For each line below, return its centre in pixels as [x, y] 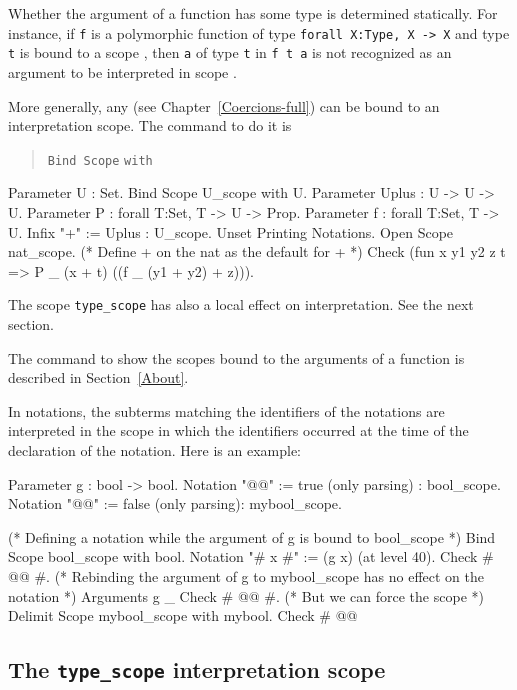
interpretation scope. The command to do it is [150, 125]
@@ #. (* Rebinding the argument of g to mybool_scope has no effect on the [246, 575]
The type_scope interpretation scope [197, 669]
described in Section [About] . [98, 377]
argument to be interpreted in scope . [122, 71]
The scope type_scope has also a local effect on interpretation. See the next [241, 304]
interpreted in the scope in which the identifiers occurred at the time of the [238, 430]
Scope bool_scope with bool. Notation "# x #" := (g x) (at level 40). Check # [251, 556]
